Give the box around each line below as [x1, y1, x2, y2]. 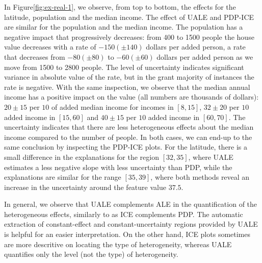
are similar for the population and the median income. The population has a [4, 21, 243, 32]
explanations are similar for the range [4, 172, 121, 182]
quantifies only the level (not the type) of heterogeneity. [4, 249, 178, 259]
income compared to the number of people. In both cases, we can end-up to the [4, 131, 252, 142]
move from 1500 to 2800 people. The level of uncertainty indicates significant [4, 61, 244, 72]
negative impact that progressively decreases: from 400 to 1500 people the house [4, 31, 254, 42]
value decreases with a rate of [4, 41, 96, 52]
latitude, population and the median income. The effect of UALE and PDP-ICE [4, 11, 254, 22]
